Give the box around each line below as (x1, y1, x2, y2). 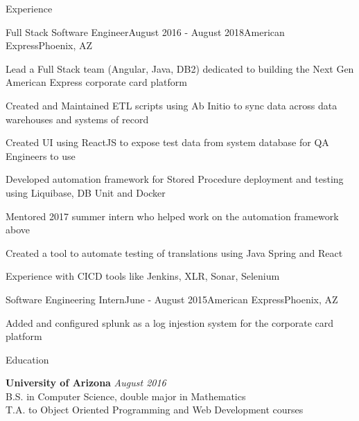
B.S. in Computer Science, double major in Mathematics (6, 388, 246, 403)
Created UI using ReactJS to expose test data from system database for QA (6, 135, 329, 150)
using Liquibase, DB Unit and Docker (6, 185, 166, 199)
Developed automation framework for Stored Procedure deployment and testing (6, 172, 344, 186)
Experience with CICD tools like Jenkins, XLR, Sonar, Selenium (6, 269, 280, 283)
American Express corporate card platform (6, 75, 187, 89)
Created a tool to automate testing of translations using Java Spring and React (6, 245, 343, 260)
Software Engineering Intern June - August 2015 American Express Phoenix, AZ (6, 292, 338, 306)
